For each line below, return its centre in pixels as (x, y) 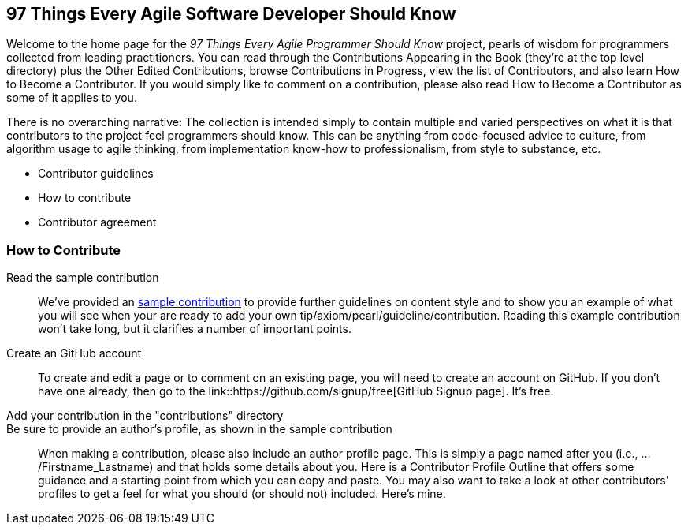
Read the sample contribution (83, 278)
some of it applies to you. (72, 98)
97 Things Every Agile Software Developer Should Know (231, 14)
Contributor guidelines (96, 174)
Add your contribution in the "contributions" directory (145, 416)
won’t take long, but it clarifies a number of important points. (195, 329)
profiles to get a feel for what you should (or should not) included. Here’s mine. (242, 494)
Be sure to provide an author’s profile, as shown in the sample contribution (199, 429)
